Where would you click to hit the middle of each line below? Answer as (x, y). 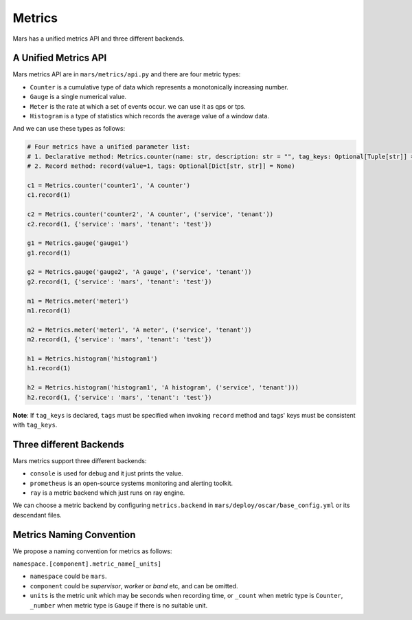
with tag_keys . (35, 425)
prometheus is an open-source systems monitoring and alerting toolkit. (131, 483)
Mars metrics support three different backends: (80, 460)
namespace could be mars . (68, 576)
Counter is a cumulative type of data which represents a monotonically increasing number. (159, 87)
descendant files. (37, 515)
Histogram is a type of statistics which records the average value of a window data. (149, 116)
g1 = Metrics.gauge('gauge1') (78, 243)
